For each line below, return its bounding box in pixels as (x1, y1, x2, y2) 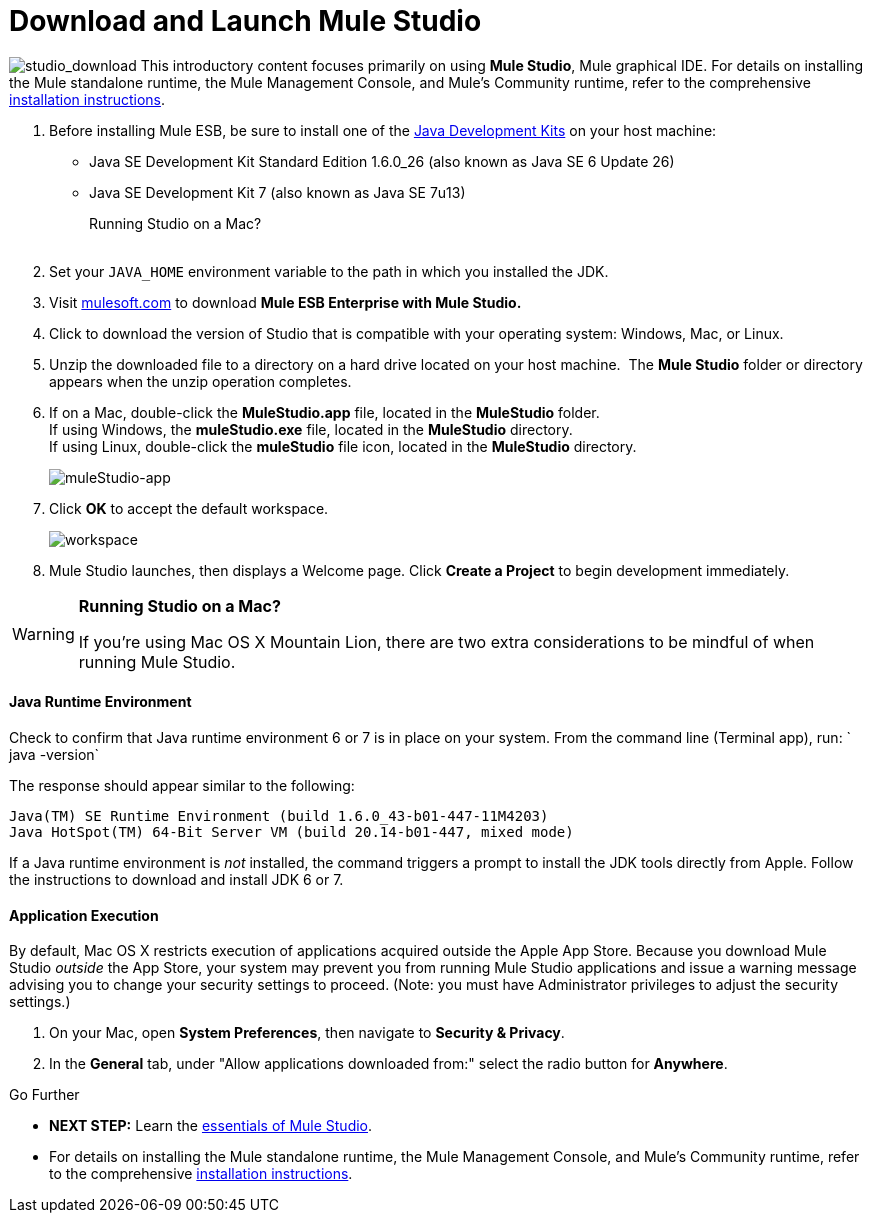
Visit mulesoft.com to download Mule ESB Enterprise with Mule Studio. (49, 293, 522, 311)
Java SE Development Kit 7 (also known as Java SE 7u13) (89, 183, 466, 201)
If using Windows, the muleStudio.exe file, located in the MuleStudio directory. (49, 420, 573, 438)
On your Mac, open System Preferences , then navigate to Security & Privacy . (49, 1024, 565, 1042)
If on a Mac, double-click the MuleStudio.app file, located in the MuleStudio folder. (49, 403, 600, 421)
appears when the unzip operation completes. (49, 372, 352, 390)
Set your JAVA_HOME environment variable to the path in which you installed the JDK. (49, 262, 609, 280)
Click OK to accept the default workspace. (49, 499, 329, 517)
